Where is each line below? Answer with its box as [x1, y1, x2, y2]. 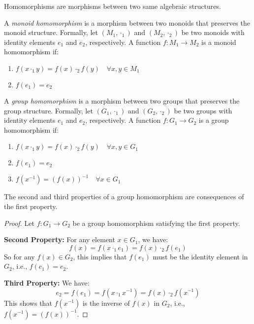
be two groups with [174, 105, 232, 115]
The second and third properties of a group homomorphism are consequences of [4, 191, 244, 202]
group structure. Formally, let [4, 105, 93, 115]
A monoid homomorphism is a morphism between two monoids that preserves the [4, 17, 250, 28]
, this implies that [73, 251, 127, 261]
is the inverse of [82, 297, 130, 308]
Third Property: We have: [4, 277, 90, 288]
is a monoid [201, 36, 236, 47]
